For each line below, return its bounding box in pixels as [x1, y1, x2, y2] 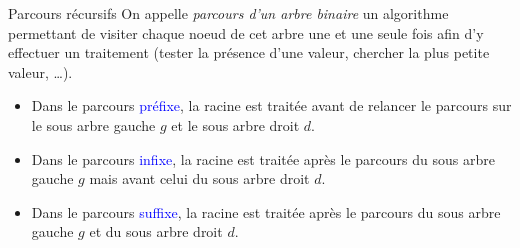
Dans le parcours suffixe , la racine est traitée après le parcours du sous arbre [31, 201, 501, 222]
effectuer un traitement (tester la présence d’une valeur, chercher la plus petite [8, 42, 490, 63]
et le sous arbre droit [171, 114, 300, 135]
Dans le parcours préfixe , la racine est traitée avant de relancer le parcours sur [31, 95, 512, 116]
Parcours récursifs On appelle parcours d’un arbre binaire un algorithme [8, 3, 449, 23]
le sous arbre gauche [31, 114, 156, 135]
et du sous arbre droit [89, 221, 223, 242]
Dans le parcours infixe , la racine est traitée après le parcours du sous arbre [31, 148, 495, 169]
